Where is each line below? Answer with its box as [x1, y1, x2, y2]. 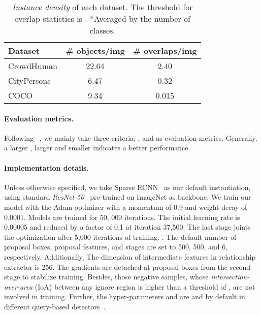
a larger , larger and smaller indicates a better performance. [4, 142, 190, 153]
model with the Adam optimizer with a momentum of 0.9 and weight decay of [4, 201, 247, 212]
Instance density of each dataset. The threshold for [12, 1, 193, 13]
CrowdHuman [8, 60, 57, 72]
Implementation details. [4, 162, 89, 173]
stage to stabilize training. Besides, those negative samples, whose [4, 271, 209, 282]
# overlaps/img [133, 45, 197, 56]
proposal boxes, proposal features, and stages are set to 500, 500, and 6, [4, 241, 228, 252]
